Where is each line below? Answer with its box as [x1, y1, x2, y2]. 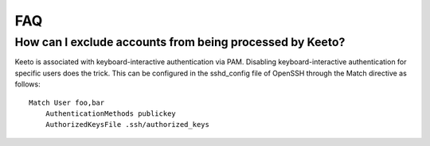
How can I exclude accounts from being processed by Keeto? [14, 35, 346, 49]
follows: [14, 79, 41, 89]
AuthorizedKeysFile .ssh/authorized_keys [45, 120, 210, 129]
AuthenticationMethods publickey [45, 109, 177, 118]
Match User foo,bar [29, 98, 105, 107]
